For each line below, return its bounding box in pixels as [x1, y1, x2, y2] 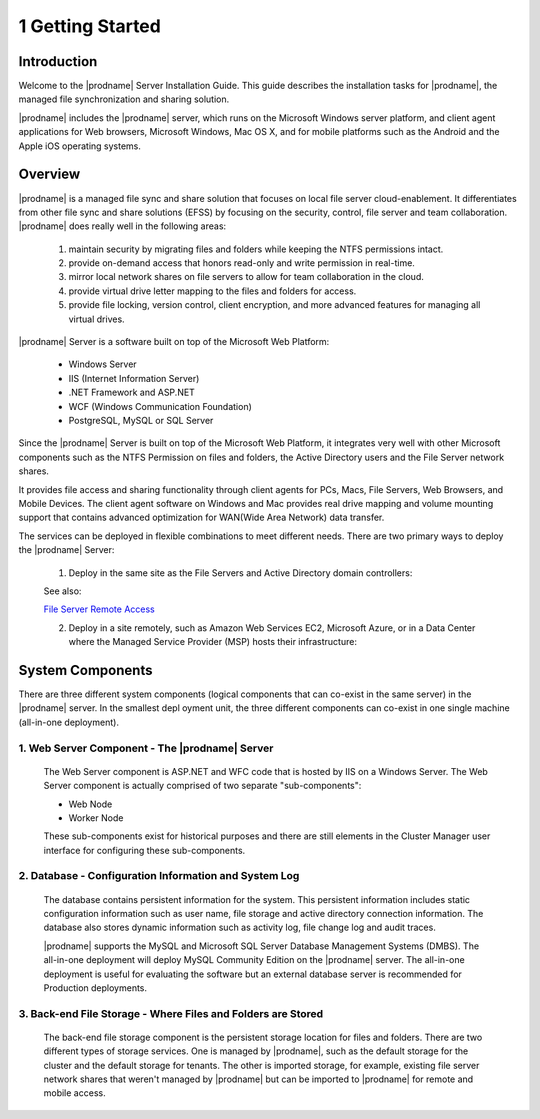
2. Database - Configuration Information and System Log [18, 869, 300, 883]
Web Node [68, 798, 113, 810]
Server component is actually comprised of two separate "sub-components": [43, 780, 362, 792]
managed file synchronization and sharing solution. [18, 93, 230, 105]
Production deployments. [43, 981, 148, 994]
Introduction [18, 53, 98, 70]
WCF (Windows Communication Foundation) [68, 400, 252, 412]
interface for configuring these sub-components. [43, 844, 246, 856]
